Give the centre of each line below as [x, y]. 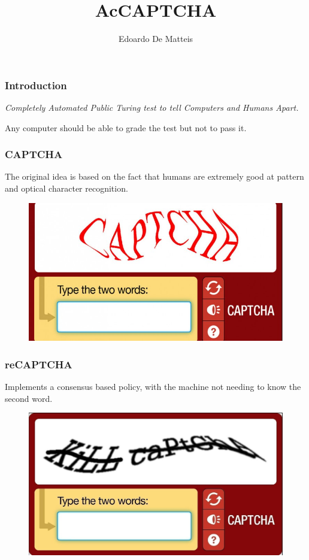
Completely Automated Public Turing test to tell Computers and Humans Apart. [152, 108]
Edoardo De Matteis [156, 39]
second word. [29, 398]
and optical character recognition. [66, 188]
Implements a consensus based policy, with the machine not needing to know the [153, 387]
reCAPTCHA [39, 364]
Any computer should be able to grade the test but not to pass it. [126, 127]
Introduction [36, 85]
